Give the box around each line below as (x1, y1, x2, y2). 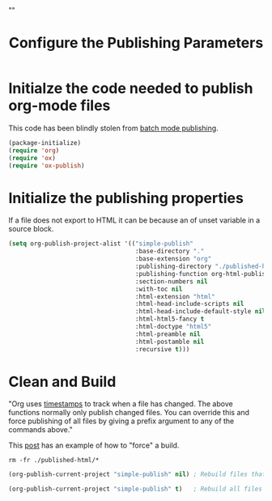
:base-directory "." (134, 248, 205, 256)
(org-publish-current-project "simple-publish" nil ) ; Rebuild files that (8, 470, 266, 478)
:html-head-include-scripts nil (134, 300, 244, 308)
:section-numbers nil (134, 277, 208, 286)
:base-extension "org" (134, 255, 212, 263)
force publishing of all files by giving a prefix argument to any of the (8, 416, 235, 426)
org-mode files (8, 96, 111, 115)
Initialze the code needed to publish (8, 79, 253, 98)
